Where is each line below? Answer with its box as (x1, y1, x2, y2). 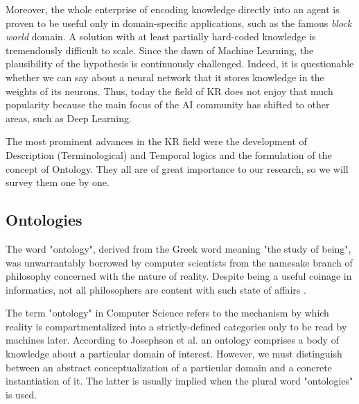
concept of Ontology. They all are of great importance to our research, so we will (6, 161, 349, 176)
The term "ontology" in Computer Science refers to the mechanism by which (6, 305, 329, 320)
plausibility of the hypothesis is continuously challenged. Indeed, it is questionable (6, 56, 354, 71)
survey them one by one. (6, 175, 110, 190)
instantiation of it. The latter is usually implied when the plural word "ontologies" (6, 373, 353, 388)
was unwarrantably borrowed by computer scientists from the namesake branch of (6, 255, 353, 269)
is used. (6, 387, 37, 401)
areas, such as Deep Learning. (6, 110, 132, 125)
